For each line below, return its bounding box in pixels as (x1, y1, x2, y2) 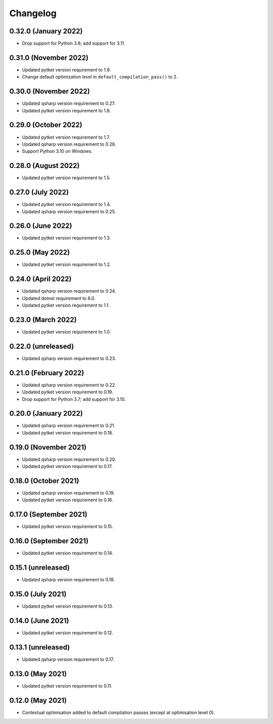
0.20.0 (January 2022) (9, 409, 83, 418)
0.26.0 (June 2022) (9, 222, 72, 230)
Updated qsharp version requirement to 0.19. (22, 490, 115, 496)
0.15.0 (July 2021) (9, 590, 67, 598)
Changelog (9, 8, 57, 19)
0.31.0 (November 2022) (9, 53, 88, 62)
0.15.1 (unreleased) (9, 564, 70, 572)
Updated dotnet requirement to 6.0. (22, 295, 96, 301)
